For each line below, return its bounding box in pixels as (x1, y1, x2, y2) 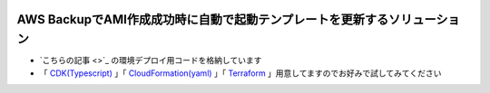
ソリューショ (388, 12, 460, 27)
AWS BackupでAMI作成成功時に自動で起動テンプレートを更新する (16, 12, 389, 27)
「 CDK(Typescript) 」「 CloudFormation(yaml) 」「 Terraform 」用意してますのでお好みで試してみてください (39, 68, 442, 79)
